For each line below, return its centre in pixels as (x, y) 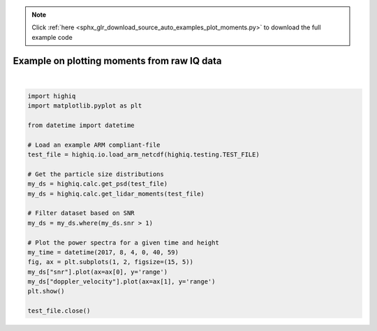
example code (52, 37)
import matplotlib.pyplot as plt (85, 106)
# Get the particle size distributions (96, 174)
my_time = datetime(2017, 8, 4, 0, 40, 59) (103, 252)
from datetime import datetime (81, 125)
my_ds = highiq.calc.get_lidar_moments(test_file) (116, 193)
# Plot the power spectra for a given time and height (123, 242)
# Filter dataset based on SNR (81, 213)
